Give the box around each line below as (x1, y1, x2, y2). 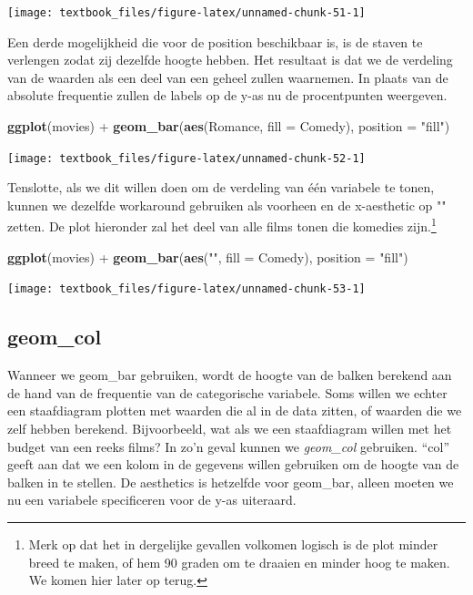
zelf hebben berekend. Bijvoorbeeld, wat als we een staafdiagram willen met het (7, 418, 452, 437)
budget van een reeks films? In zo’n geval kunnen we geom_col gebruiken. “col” (7, 436, 450, 456)
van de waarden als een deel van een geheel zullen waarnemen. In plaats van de (7, 67, 448, 87)
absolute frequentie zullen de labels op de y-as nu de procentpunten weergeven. (7, 86, 448, 105)
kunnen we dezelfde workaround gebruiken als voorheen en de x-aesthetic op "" (7, 195, 447, 214)
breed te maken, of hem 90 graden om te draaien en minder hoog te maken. (28, 552, 450, 571)
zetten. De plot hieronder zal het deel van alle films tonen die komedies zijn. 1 (7, 214, 437, 236)
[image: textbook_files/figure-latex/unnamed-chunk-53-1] (7, 282, 366, 296)
